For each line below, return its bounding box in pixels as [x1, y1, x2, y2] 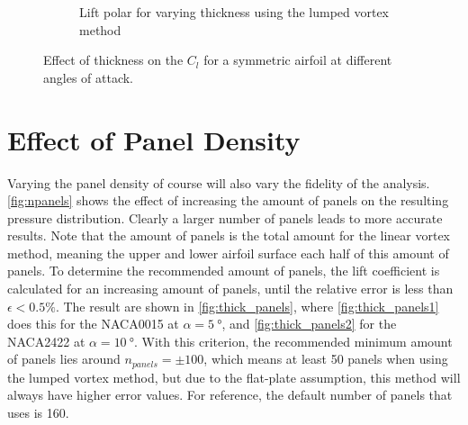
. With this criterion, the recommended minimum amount [133, 331, 453, 350]
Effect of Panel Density [7, 121, 301, 158]
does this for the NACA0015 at [7, 314, 179, 333]
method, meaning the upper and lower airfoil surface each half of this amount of [7, 243, 449, 262]
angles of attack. [43, 68, 134, 86]
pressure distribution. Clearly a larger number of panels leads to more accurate [7, 208, 443, 227]
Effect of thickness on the [43, 50, 184, 69]
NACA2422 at [7, 331, 85, 350]
